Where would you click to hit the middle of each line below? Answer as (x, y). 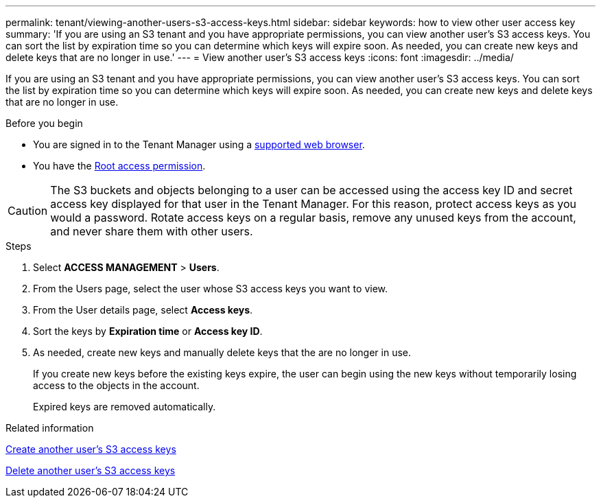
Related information (50, 428)
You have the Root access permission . (119, 166)
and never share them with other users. (152, 231)
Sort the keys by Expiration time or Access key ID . (148, 331)
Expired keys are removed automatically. (125, 407)
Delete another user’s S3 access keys (91, 470)
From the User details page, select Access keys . (143, 310)
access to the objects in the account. (116, 385)
